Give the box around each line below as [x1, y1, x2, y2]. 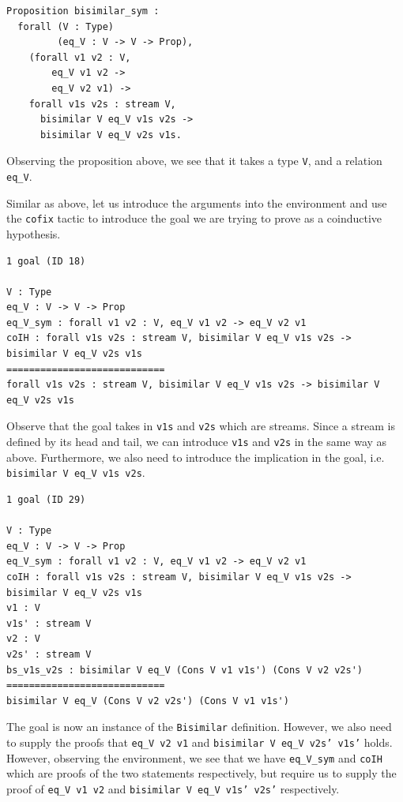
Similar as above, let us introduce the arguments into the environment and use [6, 194, 387, 211]
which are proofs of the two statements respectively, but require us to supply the [6, 765, 397, 781]
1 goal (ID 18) [6, 255, 86, 267]
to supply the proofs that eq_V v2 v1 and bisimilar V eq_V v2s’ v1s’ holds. [6, 733, 393, 750]
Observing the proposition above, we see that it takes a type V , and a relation [6, 152, 382, 169]
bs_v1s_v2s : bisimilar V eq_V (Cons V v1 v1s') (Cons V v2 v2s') [6, 664, 363, 676]
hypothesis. [6, 225, 61, 242]
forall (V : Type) [17, 21, 115, 32]
